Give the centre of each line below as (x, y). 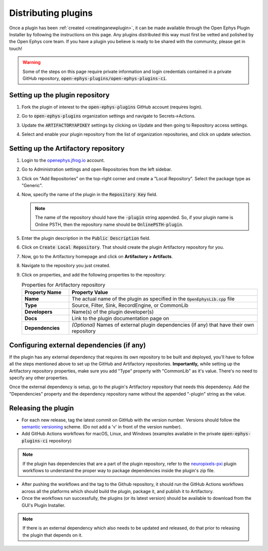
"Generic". (32, 186)
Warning (32, 63)
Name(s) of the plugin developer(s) (113, 312)
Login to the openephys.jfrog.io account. (63, 160)
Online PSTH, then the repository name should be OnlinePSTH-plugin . (109, 224)
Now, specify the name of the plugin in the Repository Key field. (90, 195)
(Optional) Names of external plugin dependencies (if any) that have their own (163, 325)
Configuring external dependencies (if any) (77, 345)
